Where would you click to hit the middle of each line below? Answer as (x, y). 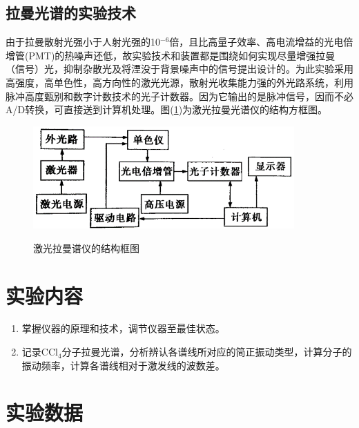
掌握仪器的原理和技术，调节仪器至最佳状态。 (123, 328)
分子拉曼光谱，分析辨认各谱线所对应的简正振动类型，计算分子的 (207, 352)
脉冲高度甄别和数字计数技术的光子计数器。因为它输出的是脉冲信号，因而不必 (179, 96)
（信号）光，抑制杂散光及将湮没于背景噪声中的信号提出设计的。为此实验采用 (179, 69)
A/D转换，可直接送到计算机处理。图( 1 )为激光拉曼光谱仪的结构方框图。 (167, 109)
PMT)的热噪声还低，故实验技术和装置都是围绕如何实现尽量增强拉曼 (182, 55)
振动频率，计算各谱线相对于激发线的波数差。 (123, 365)
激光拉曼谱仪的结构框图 (86, 247)
